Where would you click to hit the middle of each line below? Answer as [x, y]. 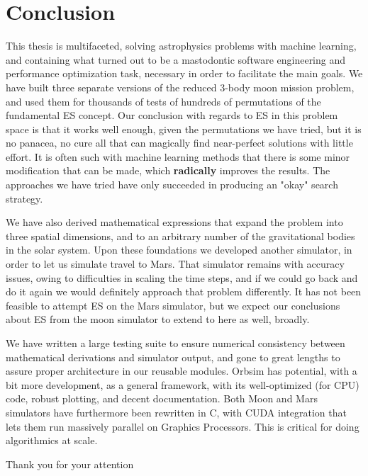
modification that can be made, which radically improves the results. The [168, 170]
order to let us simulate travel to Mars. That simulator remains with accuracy [175, 264]
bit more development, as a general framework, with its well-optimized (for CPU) [183, 384]
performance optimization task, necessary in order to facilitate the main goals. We [184, 73]
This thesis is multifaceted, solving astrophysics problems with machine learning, [181, 46]
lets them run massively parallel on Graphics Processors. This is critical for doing [183, 426]
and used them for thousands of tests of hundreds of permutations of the [163, 101]
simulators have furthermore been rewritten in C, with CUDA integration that [176, 412]
